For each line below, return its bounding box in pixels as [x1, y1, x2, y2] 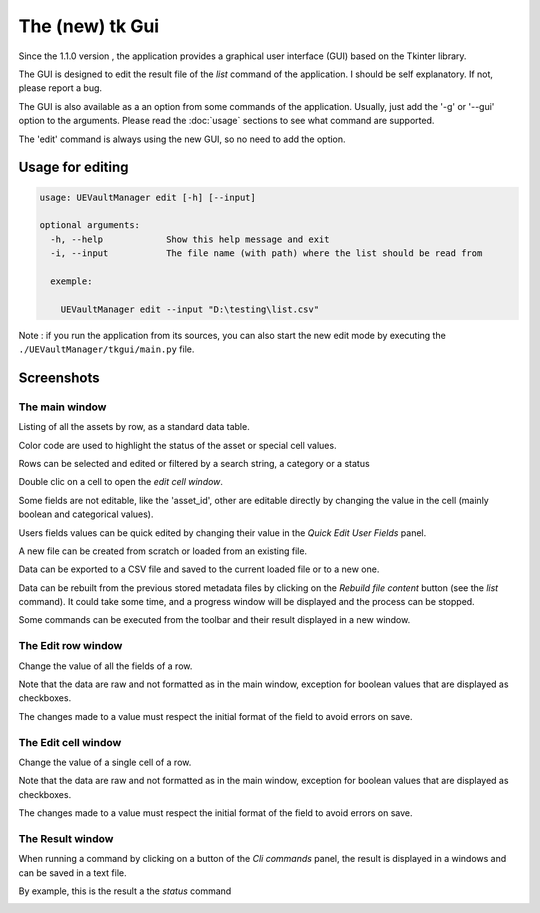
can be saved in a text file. [18, 866, 127, 879]
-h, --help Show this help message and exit [50, 233, 330, 245]
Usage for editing [18, 159, 129, 176]
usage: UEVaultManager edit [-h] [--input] [39, 191, 257, 203]
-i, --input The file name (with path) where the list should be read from [50, 248, 483, 259]
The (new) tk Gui [18, 15, 160, 37]
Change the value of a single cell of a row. [18, 756, 192, 768]
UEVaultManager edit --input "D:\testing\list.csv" [60, 303, 320, 315]
